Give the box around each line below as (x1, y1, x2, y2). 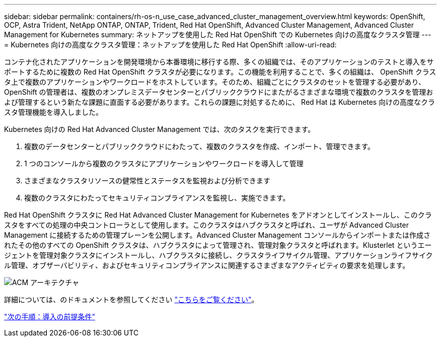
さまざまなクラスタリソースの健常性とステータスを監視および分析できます (24, 176, 271, 185)
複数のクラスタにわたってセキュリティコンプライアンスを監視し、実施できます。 (24, 193, 290, 202)
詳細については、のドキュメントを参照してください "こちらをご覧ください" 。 (4, 295, 259, 304)
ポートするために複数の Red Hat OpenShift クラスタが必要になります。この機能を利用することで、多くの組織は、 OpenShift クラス (4, 67, 436, 76)
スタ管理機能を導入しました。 (4, 108, 103, 116)
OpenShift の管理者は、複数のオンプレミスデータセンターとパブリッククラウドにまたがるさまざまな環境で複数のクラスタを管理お (4, 88, 433, 96)
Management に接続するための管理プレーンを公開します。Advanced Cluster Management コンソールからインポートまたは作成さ (4, 231, 431, 239)
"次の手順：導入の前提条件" (4, 312, 96, 321)
